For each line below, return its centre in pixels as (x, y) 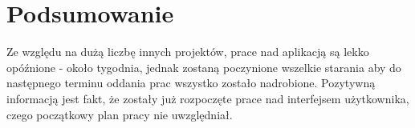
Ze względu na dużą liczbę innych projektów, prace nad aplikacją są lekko (188, 52)
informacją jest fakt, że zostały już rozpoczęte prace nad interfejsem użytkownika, (208, 98)
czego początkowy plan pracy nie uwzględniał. (120, 114)
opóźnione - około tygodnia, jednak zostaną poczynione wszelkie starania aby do (204, 67)
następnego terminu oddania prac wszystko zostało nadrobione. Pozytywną (191, 83)
